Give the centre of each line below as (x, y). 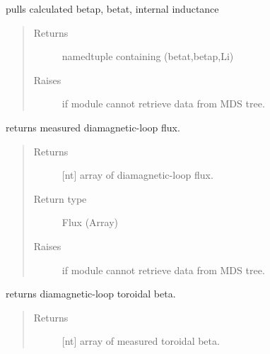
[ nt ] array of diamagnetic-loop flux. (137, 175)
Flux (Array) (90, 222)
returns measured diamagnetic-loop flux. (93, 127)
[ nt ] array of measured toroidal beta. (141, 341)
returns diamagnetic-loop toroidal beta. (91, 294)
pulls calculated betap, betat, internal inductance (112, 8)
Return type (60, 198)
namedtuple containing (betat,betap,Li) (148, 56)
